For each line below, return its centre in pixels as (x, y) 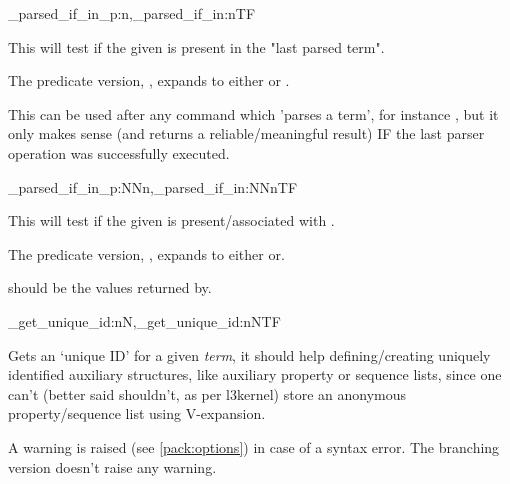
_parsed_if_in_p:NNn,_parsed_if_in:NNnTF (153, 186)
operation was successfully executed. (119, 152)
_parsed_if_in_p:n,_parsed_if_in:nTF (132, 13)
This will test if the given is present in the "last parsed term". (196, 46)
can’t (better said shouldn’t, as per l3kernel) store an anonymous (207, 393)
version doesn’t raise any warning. (112, 466)
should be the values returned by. (110, 287)
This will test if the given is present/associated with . (171, 220)
